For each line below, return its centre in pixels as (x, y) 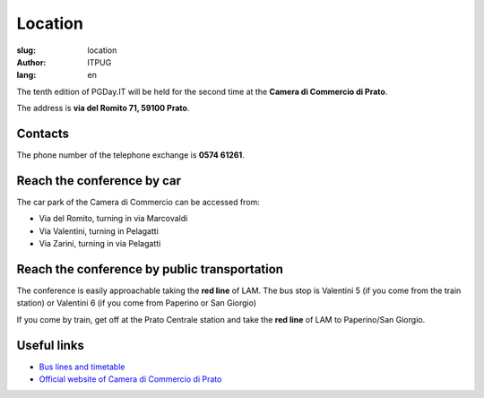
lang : (26, 75)
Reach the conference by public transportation (150, 269)
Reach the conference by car (99, 181)
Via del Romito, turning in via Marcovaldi (113, 219)
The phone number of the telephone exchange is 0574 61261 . (131, 155)
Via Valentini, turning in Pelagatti (99, 231)
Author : (31, 62)
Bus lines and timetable (82, 367)
